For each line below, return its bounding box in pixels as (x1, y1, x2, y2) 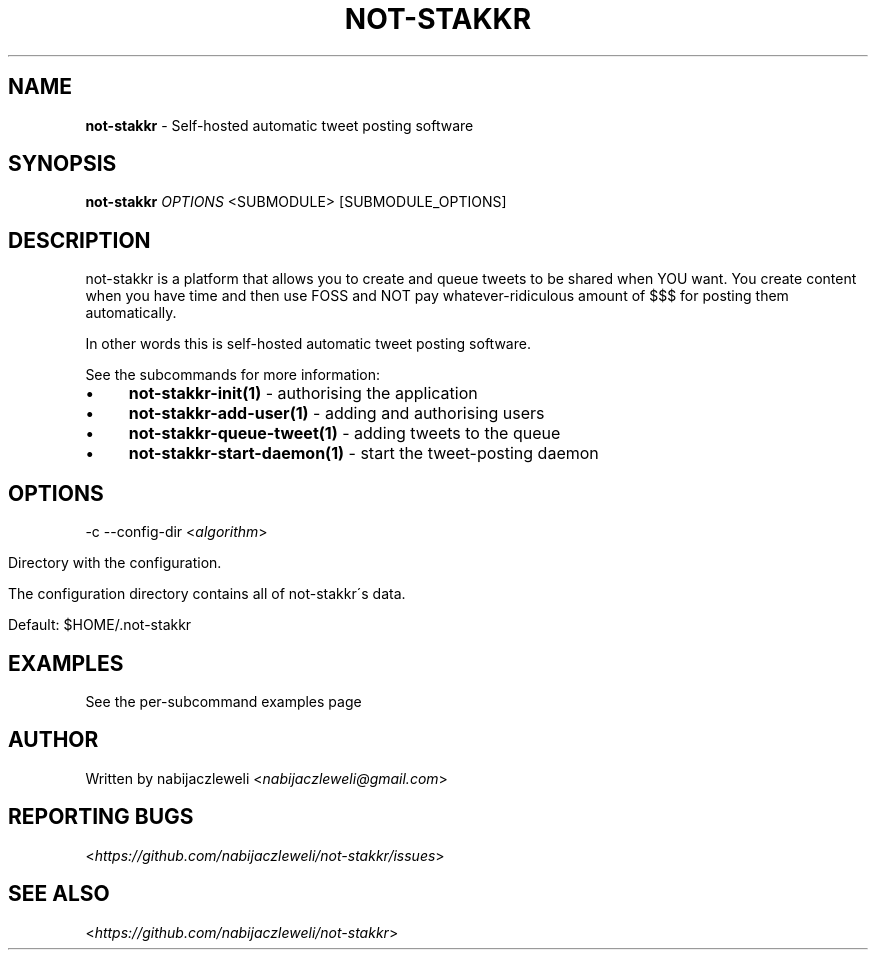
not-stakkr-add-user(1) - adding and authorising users (128, 403, 545, 424)
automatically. (85, 304, 177, 322)
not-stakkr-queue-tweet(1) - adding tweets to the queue (128, 423, 561, 444)
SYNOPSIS (8, 151, 117, 177)
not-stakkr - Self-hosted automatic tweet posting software (85, 116, 474, 134)
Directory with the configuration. (8, 554, 222, 572)
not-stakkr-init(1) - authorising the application (128, 383, 478, 404)
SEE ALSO (8, 881, 110, 907)
